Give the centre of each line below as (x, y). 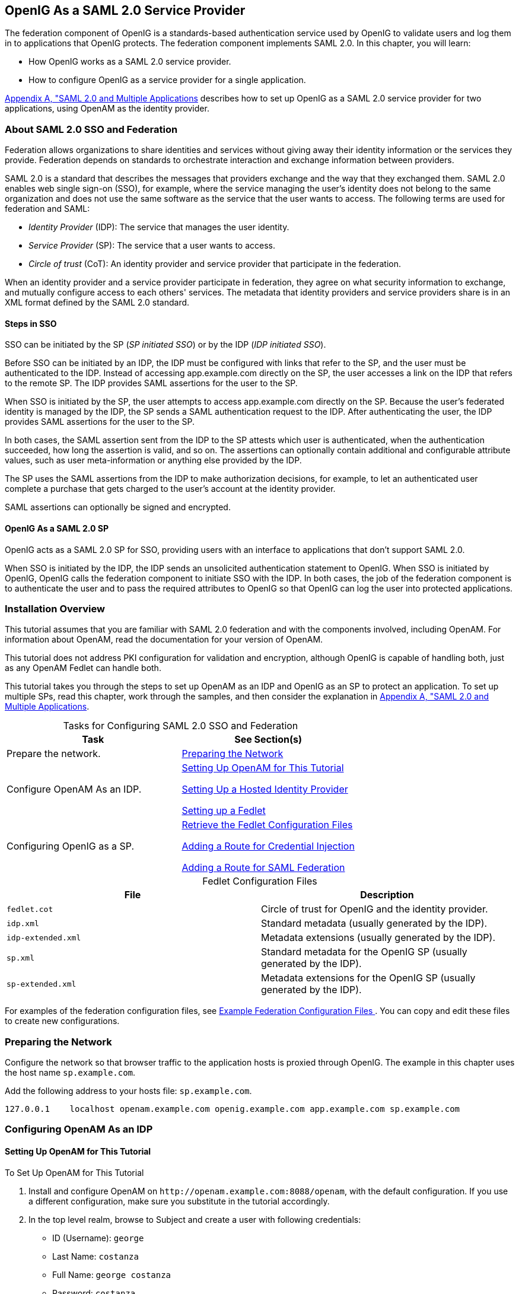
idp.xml (23, 923)
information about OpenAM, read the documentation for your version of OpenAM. (164, 640)
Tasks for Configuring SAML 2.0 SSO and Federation (181, 726)
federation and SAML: (47, 209)
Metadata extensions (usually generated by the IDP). (378, 938)
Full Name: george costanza (112, 1274)
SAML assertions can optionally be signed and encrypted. (118, 507)
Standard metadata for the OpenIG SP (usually (364, 952)
